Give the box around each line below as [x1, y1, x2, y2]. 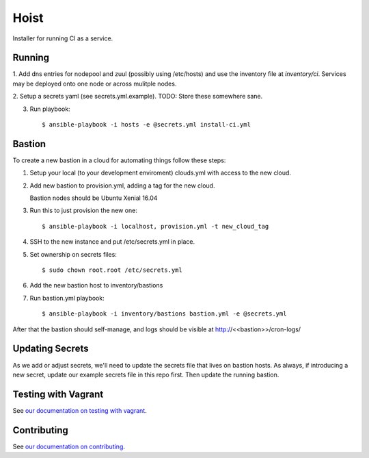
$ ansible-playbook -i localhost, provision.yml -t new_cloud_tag [42, 222, 269, 230]
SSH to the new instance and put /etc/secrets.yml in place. [29, 238, 195, 246]
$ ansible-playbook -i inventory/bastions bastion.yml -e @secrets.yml [42, 310, 287, 318]
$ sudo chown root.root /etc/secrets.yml [42, 266, 182, 274]
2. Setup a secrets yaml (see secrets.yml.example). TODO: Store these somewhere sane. [12, 92, 263, 101]
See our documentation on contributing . [12, 442, 126, 450]
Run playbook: [29, 105, 71, 113]
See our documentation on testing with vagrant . [12, 406, 147, 414]
